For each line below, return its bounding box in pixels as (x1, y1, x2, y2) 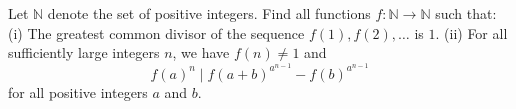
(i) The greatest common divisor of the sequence (8, 22, 305, 43)
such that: (435, 3, 497, 23)
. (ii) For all (435, 22, 508, 43)
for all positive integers (8, 81, 148, 102)
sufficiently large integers (8, 42, 160, 63)
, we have (172, 42, 230, 63)
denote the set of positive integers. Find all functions (47, 3, 371, 23)
